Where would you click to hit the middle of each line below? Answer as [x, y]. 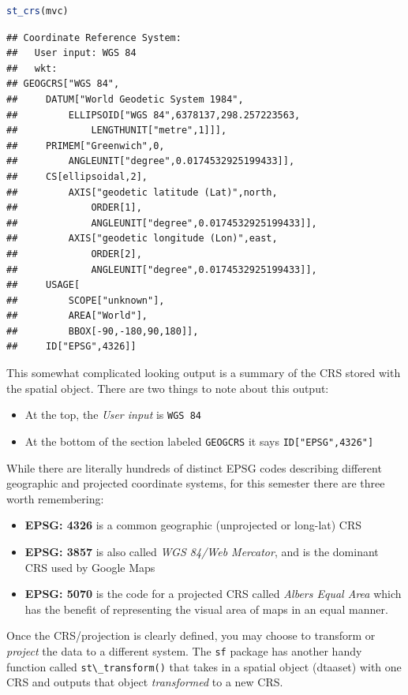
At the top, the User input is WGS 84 [113, 415]
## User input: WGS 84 [71, 53]
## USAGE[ [43, 285]
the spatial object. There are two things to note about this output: [168, 388]
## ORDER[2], [74, 254]
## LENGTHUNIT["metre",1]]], [117, 131]
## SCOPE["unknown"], [86, 300]
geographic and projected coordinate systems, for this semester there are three [196, 483]
